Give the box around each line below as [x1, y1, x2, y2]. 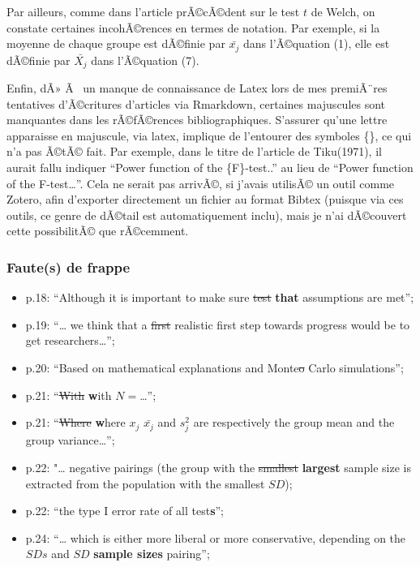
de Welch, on [311, 3, 375, 19]
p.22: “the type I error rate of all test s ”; [25, 502, 224, 519]
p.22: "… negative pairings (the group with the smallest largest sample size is [25, 458, 411, 475]
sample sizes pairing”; [93, 545, 210, 562]
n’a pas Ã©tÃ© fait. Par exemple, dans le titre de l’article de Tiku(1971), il [6, 143, 382, 160]
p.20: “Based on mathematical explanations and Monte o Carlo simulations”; [25, 359, 404, 376]
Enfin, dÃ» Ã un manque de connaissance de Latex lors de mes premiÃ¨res [6, 79, 388, 97]
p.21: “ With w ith [25, 386, 112, 403]
